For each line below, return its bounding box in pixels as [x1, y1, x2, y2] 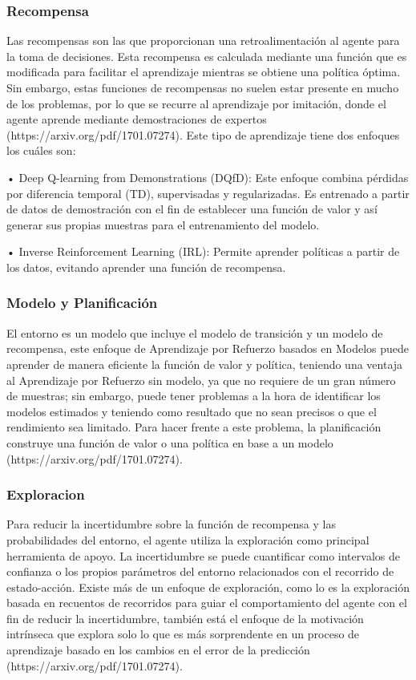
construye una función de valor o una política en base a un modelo [6, 434, 333, 451]
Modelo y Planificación [6, 293, 158, 313]
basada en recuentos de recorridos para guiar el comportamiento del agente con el [6, 594, 407, 611]
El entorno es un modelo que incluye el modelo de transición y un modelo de [6, 324, 383, 341]
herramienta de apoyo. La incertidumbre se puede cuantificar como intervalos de [6, 547, 400, 564]
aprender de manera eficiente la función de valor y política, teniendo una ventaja [6, 355, 403, 372]
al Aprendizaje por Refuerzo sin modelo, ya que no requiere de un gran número [6, 371, 396, 388]
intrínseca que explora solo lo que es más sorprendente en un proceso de [6, 625, 360, 642]
